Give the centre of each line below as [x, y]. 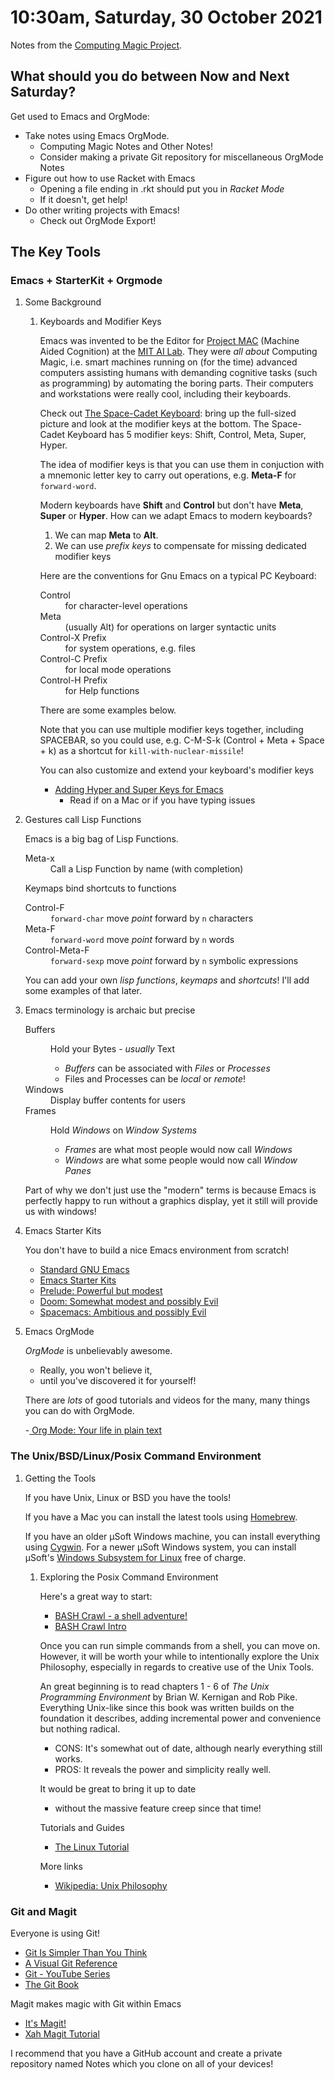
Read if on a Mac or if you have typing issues [162, 800]
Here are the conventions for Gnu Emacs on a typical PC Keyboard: [178, 576]
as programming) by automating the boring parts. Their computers [176, 383]
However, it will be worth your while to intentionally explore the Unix [179, 1656]
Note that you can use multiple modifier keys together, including [171, 730]
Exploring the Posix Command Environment [129, 1577]
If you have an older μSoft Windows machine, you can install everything [172, 1536]
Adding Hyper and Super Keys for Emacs [139, 790]
